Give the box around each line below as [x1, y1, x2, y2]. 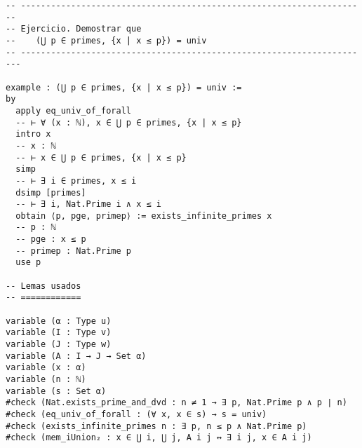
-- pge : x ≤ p [15, 234, 86, 245]
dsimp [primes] [15, 187, 86, 198]
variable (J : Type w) [6, 339, 112, 350]
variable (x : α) [6, 362, 86, 373]
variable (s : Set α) [6, 386, 107, 396]
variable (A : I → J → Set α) [6, 351, 147, 361]
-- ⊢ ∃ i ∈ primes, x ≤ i [15, 175, 137, 186]
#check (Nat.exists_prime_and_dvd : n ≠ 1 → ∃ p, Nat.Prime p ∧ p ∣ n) [6, 398, 347, 408]
